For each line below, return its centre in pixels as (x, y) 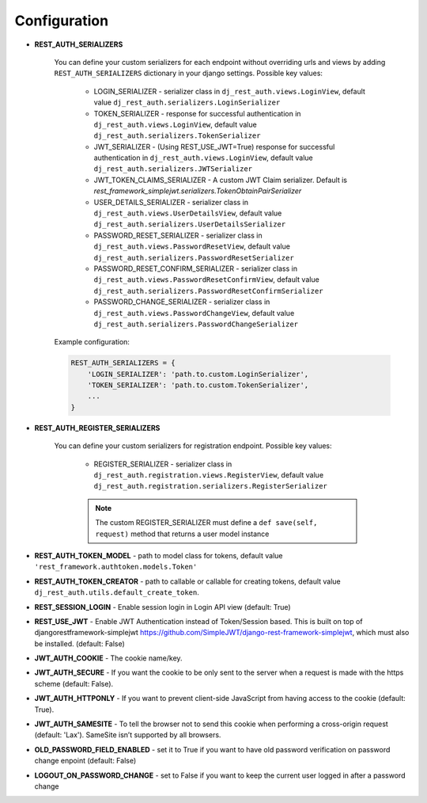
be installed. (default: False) (80, 643)
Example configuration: (92, 342)
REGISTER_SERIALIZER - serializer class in (163, 464)
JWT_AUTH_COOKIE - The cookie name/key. (108, 658)
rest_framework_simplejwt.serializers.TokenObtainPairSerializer (198, 191)
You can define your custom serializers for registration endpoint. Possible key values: (193, 446)
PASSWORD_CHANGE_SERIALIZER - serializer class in (182, 302)
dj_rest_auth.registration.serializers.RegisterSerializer (211, 486)
